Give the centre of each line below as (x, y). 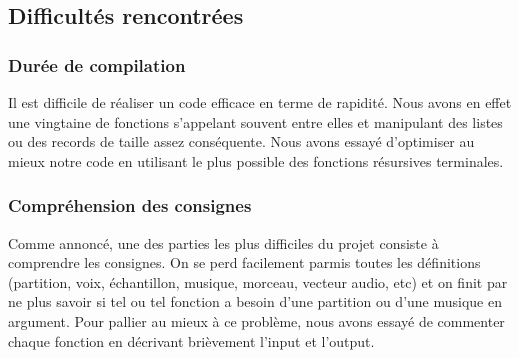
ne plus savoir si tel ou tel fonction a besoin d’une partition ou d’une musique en (255, 301)
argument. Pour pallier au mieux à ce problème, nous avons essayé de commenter (256, 320)
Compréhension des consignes (130, 205)
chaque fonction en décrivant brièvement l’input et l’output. (191, 340)
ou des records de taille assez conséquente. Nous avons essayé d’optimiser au (241, 141)
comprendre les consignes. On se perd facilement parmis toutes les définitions (244, 262)
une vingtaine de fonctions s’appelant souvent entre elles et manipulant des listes (255, 121)
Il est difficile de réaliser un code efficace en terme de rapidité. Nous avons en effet (260, 102)
